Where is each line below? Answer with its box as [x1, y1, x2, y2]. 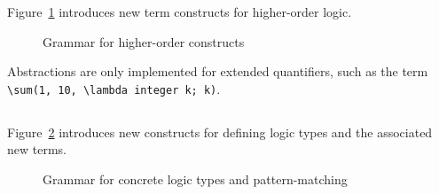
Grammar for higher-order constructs [43, 32, 245, 50]
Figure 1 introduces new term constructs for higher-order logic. [7, 3, 352, 20]
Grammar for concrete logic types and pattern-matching [43, 170, 348, 189]
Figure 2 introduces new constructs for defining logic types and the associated [7, 122, 433, 141]
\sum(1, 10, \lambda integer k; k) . [7, 79, 221, 97]
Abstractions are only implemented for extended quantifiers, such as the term [7, 62, 428, 81]
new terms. [7, 140, 67, 159]
